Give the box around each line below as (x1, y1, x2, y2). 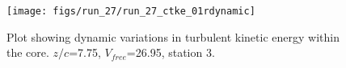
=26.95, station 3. (126, 44, 215, 61)
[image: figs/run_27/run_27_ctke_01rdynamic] (6, 6, 255, 17)
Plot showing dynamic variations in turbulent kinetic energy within (6, 28, 340, 45)
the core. (6, 44, 49, 61)
